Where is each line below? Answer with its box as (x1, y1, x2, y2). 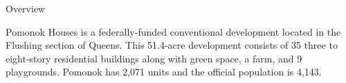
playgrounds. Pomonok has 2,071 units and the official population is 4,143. (6, 64, 322, 79)
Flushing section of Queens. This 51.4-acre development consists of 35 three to (6, 38, 338, 52)
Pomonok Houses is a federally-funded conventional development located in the (6, 24, 341, 38)
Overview (6, 1, 46, 15)
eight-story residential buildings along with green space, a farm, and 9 (6, 51, 302, 65)
